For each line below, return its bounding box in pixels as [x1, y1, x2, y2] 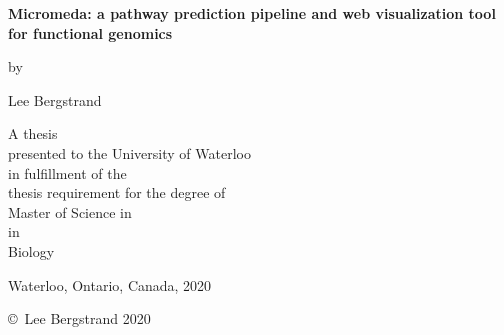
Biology [8, 240, 55, 261]
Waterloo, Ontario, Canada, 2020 [8, 274, 212, 295]
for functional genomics [8, 22, 173, 43]
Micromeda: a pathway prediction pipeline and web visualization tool [8, 3, 496, 23]
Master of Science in [8, 201, 132, 222]
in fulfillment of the [8, 162, 127, 183]
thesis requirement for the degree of [8, 182, 226, 203]
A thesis [8, 123, 58, 144]
